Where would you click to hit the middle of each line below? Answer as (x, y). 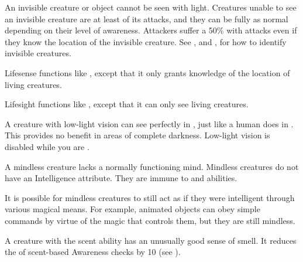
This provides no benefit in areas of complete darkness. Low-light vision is (137, 135)
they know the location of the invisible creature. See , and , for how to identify (146, 41)
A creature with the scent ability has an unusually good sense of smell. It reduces (151, 240)
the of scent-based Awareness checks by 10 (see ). (93, 252)
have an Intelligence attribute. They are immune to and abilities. (121, 178)
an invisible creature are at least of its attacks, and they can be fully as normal (147, 18)
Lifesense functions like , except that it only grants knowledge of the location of (147, 72)
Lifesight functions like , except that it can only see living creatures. (127, 104)
